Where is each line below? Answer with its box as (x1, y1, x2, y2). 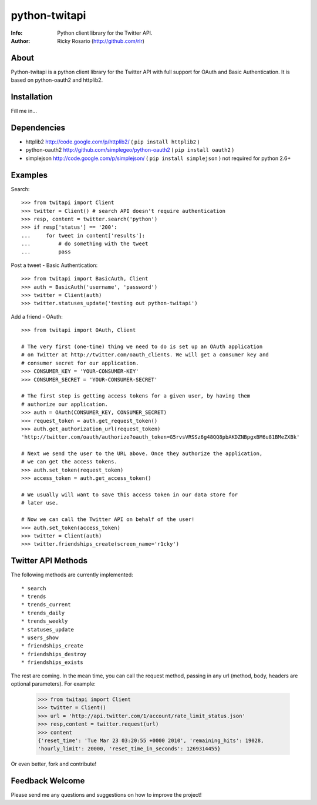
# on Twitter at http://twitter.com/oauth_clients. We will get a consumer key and (21, 352, 269, 358)
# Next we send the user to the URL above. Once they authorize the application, (21, 450, 263, 457)
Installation (11, 92, 53, 102)
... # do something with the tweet (21, 241, 149, 247)
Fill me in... (11, 108, 38, 115)
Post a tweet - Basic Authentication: (11, 262, 98, 269)
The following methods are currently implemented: (11, 571, 133, 579)
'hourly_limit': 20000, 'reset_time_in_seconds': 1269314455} (38, 746, 221, 752)
